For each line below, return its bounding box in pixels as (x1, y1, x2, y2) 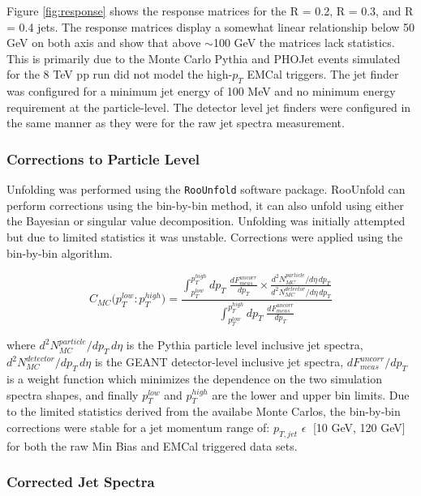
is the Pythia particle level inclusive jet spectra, (126, 336, 363, 353)
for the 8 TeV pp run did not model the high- (6, 66, 233, 83)
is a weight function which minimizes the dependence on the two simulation (6, 370, 382, 387)
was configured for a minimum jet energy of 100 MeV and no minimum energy (6, 83, 396, 100)
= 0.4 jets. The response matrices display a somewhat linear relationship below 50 (6, 18, 415, 35)
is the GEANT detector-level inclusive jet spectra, (94, 353, 344, 370)
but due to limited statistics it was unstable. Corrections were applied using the (6, 229, 403, 246)
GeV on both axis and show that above (6, 34, 201, 51)
